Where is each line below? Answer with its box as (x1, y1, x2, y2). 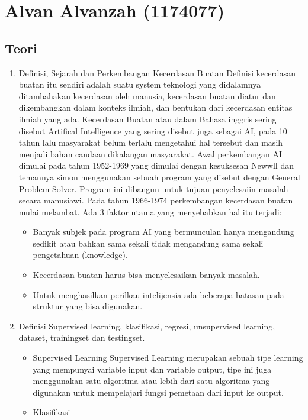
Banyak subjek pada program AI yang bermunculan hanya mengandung (33, 225, 294, 238)
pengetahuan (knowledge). (33, 248, 128, 261)
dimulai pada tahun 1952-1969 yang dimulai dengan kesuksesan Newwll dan (18, 159, 294, 172)
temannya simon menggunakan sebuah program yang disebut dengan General (18, 170, 300, 183)
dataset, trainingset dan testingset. (18, 331, 145, 344)
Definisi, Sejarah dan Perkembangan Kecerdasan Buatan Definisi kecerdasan (18, 66, 296, 79)
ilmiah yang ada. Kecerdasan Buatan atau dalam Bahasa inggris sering (18, 112, 277, 125)
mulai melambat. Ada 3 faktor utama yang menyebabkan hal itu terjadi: (18, 205, 282, 218)
